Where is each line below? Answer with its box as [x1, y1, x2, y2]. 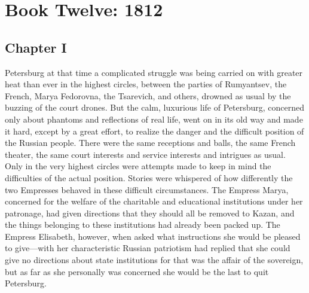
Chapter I [5, 38, 67, 56]
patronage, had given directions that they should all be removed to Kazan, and [5, 206, 295, 219]
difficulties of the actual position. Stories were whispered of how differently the [5, 171, 293, 184]
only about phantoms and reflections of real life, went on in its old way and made [5, 112, 303, 125]
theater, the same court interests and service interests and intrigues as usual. [5, 148, 286, 160]
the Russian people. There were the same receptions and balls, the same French [5, 136, 296, 149]
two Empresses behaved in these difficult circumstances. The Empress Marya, [5, 183, 289, 196]
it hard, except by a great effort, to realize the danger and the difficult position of [5, 124, 304, 137]
